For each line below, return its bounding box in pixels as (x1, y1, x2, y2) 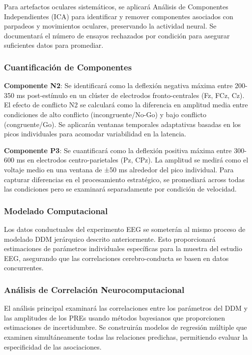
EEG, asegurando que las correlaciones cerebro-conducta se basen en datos (4, 253, 229, 263)
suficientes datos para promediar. (4, 40, 104, 50)
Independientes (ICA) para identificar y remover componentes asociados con (4, 11, 233, 21)
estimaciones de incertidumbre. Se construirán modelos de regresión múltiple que (4, 322, 247, 332)
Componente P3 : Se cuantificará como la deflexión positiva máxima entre (4, 145, 232, 155)
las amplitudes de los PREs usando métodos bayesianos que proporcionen (4, 312, 225, 323)
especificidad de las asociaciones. (4, 341, 102, 352)
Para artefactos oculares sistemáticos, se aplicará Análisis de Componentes (4, 1, 228, 11)
